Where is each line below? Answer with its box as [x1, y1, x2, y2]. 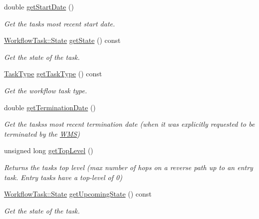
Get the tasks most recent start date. [4, 18, 115, 28]
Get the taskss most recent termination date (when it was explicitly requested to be [4, 119, 255, 129]
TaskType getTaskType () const [4, 68, 102, 79]
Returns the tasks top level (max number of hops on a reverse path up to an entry [4, 162, 253, 172]
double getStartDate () [4, 1, 74, 11]
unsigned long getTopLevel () [4, 145, 93, 156]
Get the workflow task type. [4, 85, 87, 95]
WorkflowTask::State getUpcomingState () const [4, 189, 152, 199]
